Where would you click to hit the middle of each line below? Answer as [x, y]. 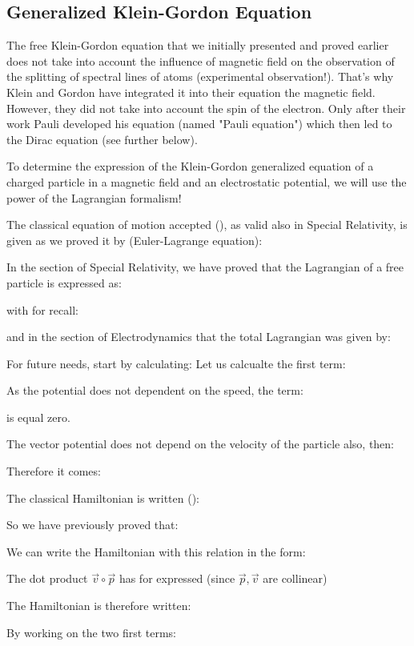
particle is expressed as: [64, 282]
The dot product [47, 578]
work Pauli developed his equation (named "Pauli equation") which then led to [199, 124]
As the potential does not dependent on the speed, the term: [155, 390]
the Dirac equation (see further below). [102, 139]
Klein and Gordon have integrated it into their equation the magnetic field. [191, 92]
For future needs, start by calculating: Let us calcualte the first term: [176, 363]
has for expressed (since [177, 578]
